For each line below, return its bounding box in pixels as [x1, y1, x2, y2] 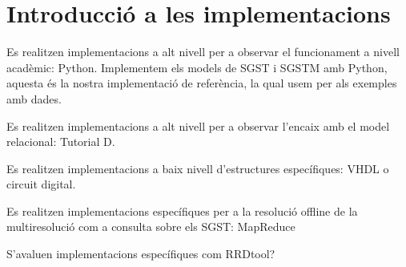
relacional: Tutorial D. [6, 133, 115, 150]
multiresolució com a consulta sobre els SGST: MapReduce [6, 218, 295, 235]
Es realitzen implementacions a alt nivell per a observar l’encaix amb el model [6, 117, 390, 134]
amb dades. [6, 90, 62, 107]
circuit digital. [6, 176, 76, 192]
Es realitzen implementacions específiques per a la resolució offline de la [6, 202, 358, 219]
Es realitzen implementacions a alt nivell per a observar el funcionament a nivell [6, 43, 400, 60]
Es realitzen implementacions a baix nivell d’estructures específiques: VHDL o [6, 160, 389, 176]
